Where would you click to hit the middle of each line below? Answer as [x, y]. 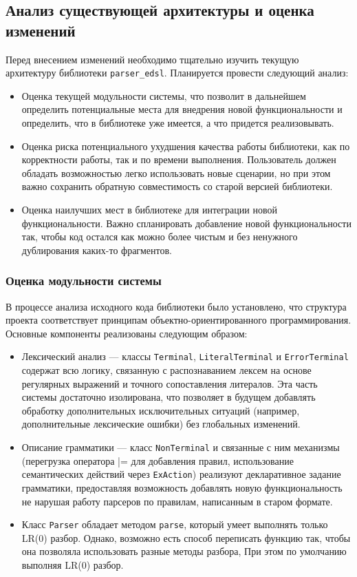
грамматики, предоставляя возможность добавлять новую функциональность [182, 487]
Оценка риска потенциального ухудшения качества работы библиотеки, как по [186, 146]
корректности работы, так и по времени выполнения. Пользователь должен [179, 159]
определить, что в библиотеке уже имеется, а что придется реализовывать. [178, 123]
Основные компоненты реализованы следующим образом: [127, 333]
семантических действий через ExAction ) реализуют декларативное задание [181, 474]
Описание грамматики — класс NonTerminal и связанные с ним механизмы [181, 447]
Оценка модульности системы [84, 281]
